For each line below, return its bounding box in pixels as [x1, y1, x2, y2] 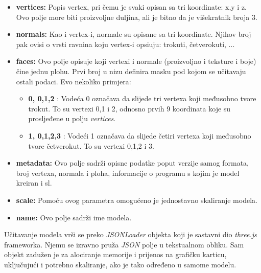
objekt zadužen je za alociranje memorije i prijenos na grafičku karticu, [4, 249, 227, 260]
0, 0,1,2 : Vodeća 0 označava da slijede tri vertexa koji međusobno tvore [28, 93, 256, 104]
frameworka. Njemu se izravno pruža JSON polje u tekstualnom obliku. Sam [4, 239, 244, 249]
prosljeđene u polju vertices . [28, 113, 116, 124]
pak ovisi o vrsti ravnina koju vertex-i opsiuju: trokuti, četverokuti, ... [16, 38, 235, 49]
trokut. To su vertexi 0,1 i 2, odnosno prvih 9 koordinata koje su [28, 103, 231, 113]
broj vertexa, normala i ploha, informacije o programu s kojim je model [16, 167, 240, 178]
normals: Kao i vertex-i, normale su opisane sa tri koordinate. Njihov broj [16, 29, 251, 39]
